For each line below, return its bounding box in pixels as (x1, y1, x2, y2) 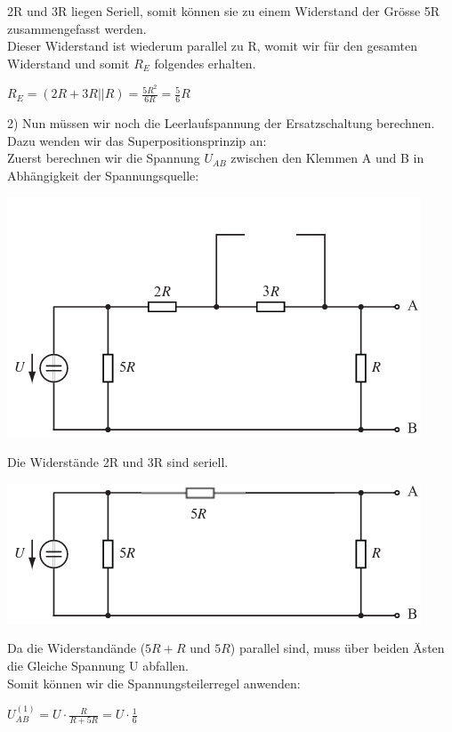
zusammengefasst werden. (7, 19, 147, 37)
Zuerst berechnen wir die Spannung (7, 149, 200, 167)
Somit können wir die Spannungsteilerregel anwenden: (7, 673, 301, 692)
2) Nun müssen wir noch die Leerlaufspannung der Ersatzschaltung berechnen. (7, 114, 435, 133)
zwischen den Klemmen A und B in (230, 149, 424, 167)
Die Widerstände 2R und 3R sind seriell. (7, 453, 229, 471)
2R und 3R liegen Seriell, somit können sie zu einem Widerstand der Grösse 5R (7, 2, 440, 20)
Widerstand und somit (7, 53, 130, 72)
